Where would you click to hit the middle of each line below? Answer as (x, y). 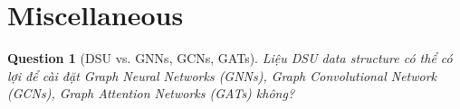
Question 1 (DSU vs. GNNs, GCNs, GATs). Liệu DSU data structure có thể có (230, 58)
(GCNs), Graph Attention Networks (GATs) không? (151, 93)
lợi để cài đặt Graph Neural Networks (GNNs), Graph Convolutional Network (222, 75)
